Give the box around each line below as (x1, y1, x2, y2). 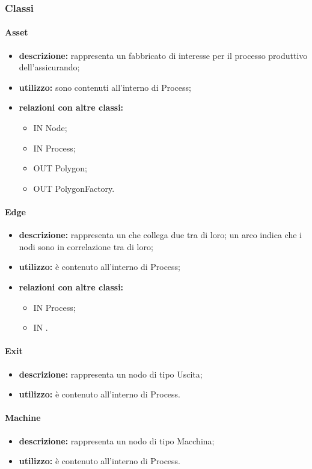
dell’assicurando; (19, 61, 80, 73)
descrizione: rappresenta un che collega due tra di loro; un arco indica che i (19, 228, 302, 241)
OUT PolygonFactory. (33, 182, 115, 194)
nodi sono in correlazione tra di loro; (19, 240, 153, 253)
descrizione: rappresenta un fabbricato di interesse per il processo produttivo (19, 49, 308, 61)
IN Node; (33, 121, 67, 134)
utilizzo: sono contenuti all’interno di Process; (19, 81, 191, 93)
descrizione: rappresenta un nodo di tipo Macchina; (19, 434, 215, 447)
